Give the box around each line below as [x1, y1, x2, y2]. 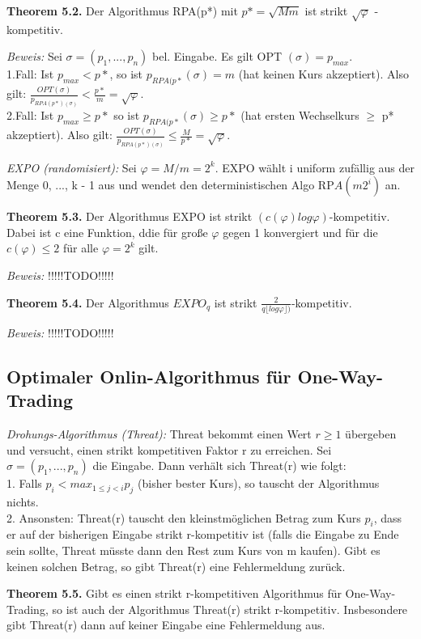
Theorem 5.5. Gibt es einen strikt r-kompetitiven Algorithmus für [6, 585, 342, 602]
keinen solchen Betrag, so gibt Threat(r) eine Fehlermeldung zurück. [6, 557, 346, 574]
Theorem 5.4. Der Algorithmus [6, 294, 169, 311]
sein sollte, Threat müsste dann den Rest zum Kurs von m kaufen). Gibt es [6, 542, 381, 559]
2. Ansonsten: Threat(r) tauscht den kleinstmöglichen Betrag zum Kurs [6, 509, 361, 526]
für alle [63, 239, 99, 256]
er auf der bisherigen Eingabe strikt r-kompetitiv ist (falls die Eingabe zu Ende [6, 526, 399, 543]
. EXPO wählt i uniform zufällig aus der [215, 159, 415, 176]
